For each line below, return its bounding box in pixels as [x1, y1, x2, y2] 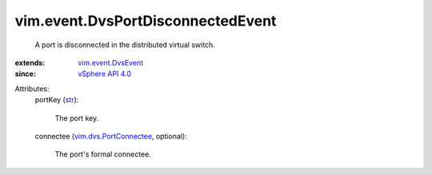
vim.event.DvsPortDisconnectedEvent [14, 12, 277, 30]
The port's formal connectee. [54, 149, 151, 159]
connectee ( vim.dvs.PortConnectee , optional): [34, 131, 187, 141]
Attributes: [14, 84, 50, 93]
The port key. [54, 113, 99, 123]
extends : [14, 58, 46, 67]
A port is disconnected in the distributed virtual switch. [34, 40, 215, 50]
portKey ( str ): [34, 95, 79, 105]
